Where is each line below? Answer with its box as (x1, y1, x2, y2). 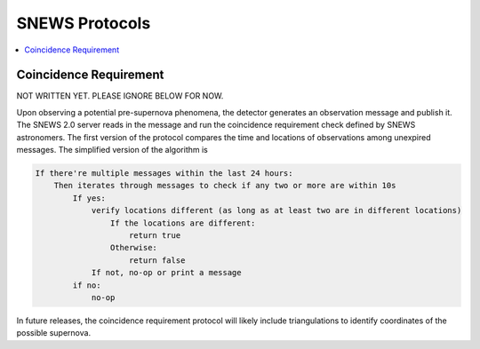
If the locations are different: (109, 218, 256, 228)
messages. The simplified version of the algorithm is (16, 145, 208, 155)
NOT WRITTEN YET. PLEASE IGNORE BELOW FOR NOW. (16, 91, 224, 101)
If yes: (72, 193, 107, 203)
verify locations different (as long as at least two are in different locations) (91, 205, 462, 216)
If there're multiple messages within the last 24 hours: (35, 169, 293, 178)
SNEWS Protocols (16, 13, 151, 33)
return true (129, 230, 181, 240)
